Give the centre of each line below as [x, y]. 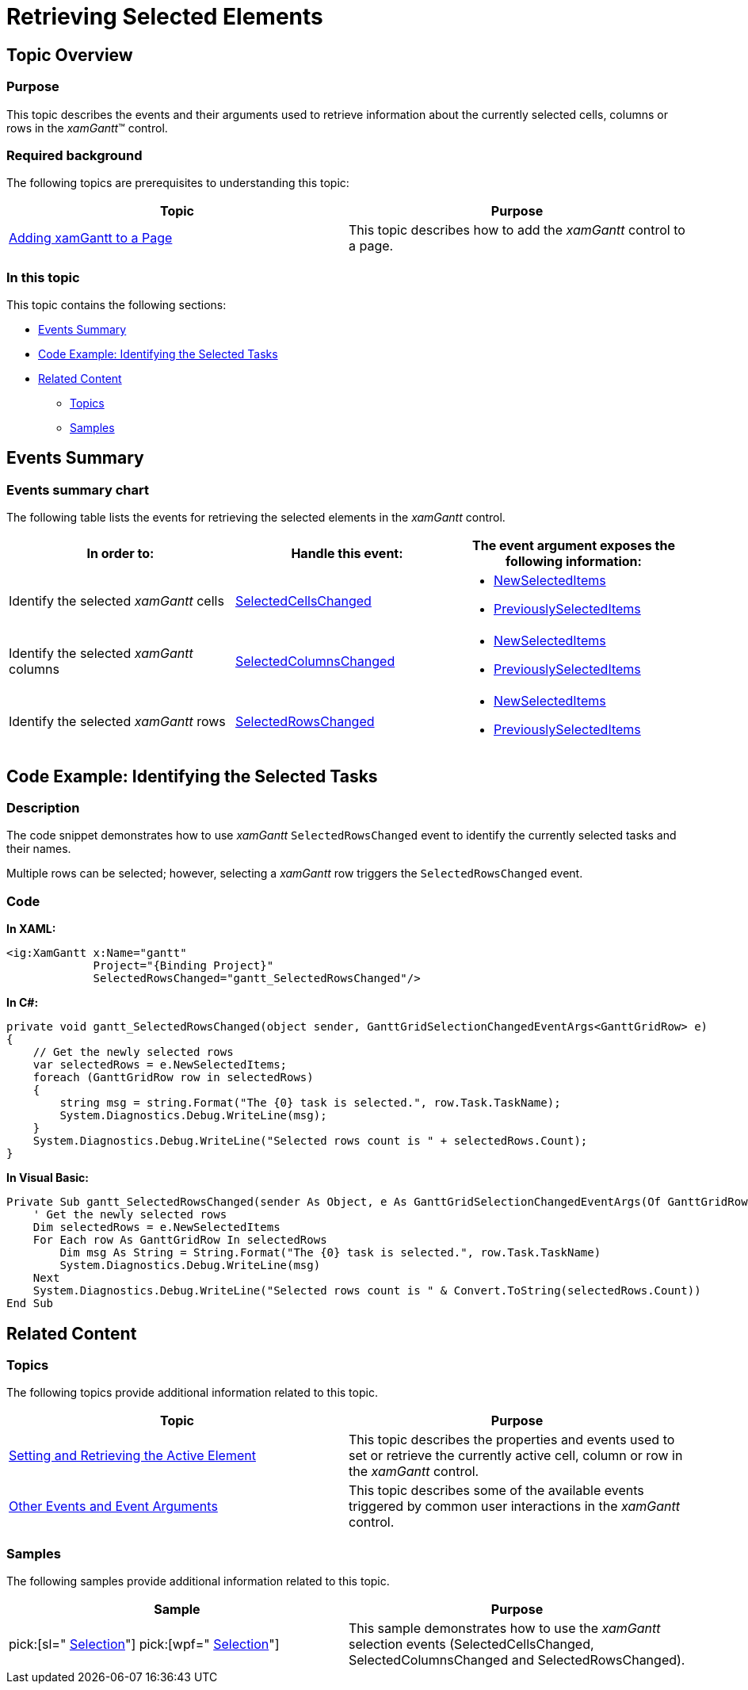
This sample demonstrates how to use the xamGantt [505, 1629]
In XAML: [31, 929]
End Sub [30, 1304]
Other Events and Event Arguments [113, 1506]
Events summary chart [78, 489]
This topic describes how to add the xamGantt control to [517, 230]
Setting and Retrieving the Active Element [132, 1456]
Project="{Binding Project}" [183, 966]
